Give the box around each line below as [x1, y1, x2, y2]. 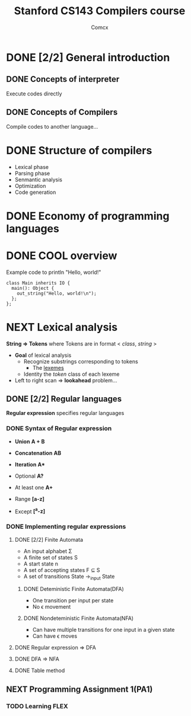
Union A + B [14, 437, 45, 445]
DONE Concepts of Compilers [6, 107, 118, 117]
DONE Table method [14, 667, 65, 674]
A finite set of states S [23, 554, 78, 561]
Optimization [14, 182, 46, 189]
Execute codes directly [6, 90, 62, 97]
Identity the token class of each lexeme [23, 370, 120, 378]
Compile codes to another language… [6, 123, 98, 130]
